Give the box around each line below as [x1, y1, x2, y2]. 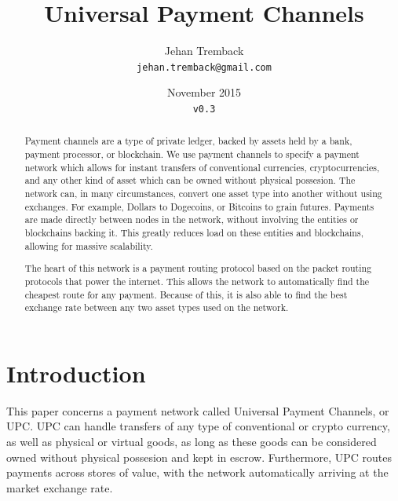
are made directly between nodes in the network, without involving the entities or [24, 213, 359, 226]
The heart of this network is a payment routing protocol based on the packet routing [24, 261, 372, 275]
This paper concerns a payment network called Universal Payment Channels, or [6, 402, 389, 419]
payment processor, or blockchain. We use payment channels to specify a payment [24, 148, 360, 161]
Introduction [6, 357, 146, 389]
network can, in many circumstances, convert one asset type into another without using [24, 187, 382, 200]
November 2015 [166, 84, 242, 101]
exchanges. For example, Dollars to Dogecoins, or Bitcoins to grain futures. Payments [24, 199, 374, 213]
